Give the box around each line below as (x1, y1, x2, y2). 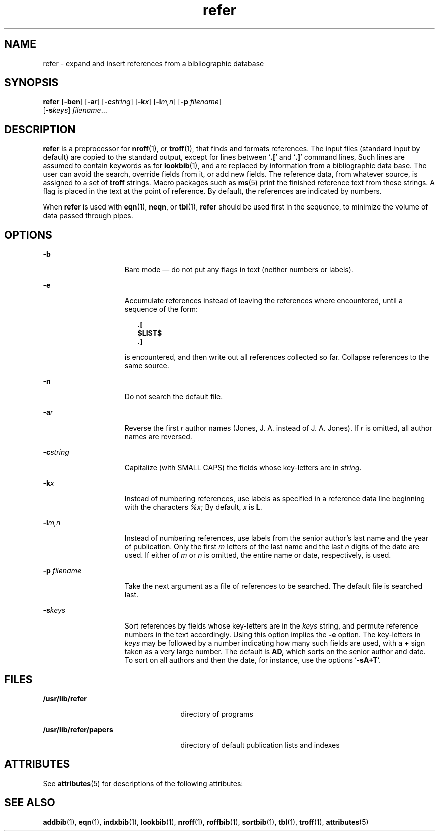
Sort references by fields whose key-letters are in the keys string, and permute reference (124, 621, 418, 631)
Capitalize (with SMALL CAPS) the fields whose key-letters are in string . (124, 463, 362, 472)
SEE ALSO (4, 796, 55, 809)
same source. (124, 361, 169, 370)
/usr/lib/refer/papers (43, 725, 113, 734)
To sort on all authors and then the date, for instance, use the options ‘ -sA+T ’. (124, 656, 381, 665)
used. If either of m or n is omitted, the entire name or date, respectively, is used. (124, 551, 391, 560)
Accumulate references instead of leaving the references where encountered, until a (124, 296, 403, 305)
